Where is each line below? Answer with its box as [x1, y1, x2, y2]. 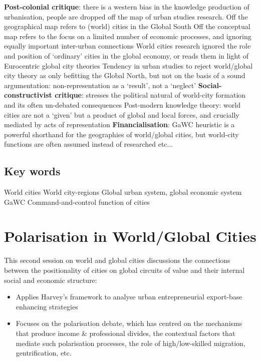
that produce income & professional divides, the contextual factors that [16, 327, 235, 338]
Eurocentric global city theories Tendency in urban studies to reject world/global [4, 60, 253, 71]
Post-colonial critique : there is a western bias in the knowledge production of [4, 2, 249, 12]
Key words [4, 163, 61, 179]
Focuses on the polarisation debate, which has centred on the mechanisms [16, 318, 242, 328]
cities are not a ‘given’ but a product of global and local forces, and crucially [4, 109, 239, 120]
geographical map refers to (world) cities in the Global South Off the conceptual [4, 21, 250, 32]
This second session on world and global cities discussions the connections [4, 255, 230, 265]
